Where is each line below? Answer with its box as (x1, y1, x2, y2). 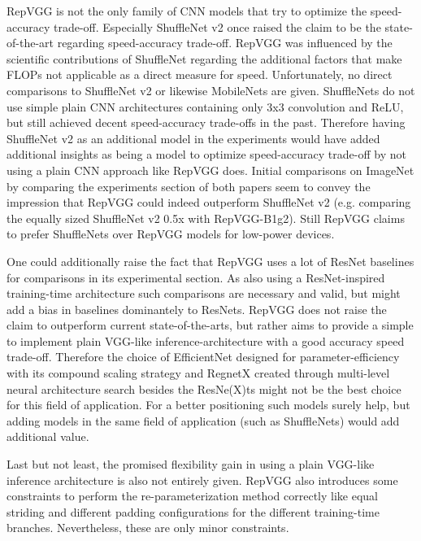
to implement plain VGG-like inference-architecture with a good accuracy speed (7, 332, 405, 349)
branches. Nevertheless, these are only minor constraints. (7, 519, 289, 536)
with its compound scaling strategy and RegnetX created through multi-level (7, 364, 390, 382)
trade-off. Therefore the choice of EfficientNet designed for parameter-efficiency (7, 348, 400, 365)
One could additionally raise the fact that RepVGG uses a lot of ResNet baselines (7, 252, 414, 269)
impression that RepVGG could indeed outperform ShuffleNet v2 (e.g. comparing (7, 194, 411, 211)
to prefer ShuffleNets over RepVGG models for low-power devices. (7, 225, 335, 242)
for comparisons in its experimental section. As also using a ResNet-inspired (7, 268, 385, 286)
